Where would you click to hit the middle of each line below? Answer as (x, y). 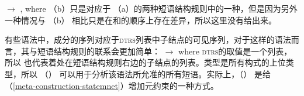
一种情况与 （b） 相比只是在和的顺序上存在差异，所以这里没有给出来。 (141, 20)
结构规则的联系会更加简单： (107, 51)
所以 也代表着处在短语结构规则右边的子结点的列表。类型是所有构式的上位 (145, 62)
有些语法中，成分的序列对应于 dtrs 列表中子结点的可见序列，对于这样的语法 (148, 40)
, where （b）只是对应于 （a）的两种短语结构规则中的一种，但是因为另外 (159, 8)
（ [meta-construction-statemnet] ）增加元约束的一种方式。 (112, 85)
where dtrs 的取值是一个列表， (235, 51)
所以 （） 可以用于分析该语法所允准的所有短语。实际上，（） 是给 (146, 73)
